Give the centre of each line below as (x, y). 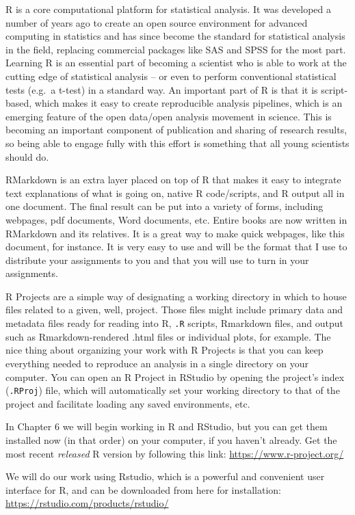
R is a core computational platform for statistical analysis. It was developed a (168, 9)
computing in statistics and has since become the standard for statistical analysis (175, 36)
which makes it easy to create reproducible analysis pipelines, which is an (188, 103)
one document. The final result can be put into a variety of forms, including (165, 206)
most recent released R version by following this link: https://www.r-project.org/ (175, 453)
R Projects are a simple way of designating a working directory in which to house (176, 296)
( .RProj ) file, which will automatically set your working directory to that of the (173, 390)
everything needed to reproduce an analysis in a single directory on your (157, 363)
